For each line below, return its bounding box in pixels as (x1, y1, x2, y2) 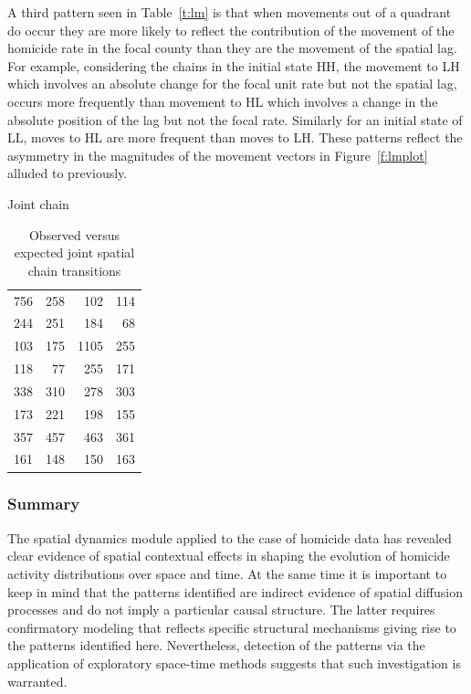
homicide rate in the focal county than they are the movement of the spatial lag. (7, 38, 457, 58)
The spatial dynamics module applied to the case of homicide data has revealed (7, 528, 452, 547)
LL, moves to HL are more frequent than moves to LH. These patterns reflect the (7, 128, 463, 147)
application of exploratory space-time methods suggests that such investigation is (7, 653, 461, 672)
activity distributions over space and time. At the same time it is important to (7, 563, 447, 583)
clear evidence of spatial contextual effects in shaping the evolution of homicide (7, 546, 450, 565)
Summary (7, 492, 80, 515)
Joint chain (7, 194, 69, 213)
